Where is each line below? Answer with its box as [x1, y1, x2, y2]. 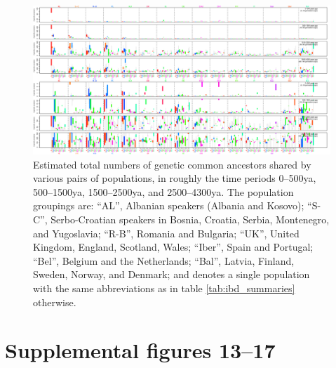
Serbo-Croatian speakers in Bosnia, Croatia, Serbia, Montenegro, [51, 211, 330, 226]
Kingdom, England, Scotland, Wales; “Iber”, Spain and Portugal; [33, 239, 314, 254]
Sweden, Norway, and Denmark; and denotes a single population [33, 267, 310, 282]
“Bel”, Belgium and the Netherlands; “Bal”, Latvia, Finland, [33, 253, 295, 268]
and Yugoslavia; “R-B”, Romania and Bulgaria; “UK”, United [33, 225, 300, 240]
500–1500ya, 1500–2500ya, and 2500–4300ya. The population [33, 184, 294, 199]
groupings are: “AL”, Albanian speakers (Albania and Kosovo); [33, 198, 304, 213]
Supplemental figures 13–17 [5, 336, 276, 364]
